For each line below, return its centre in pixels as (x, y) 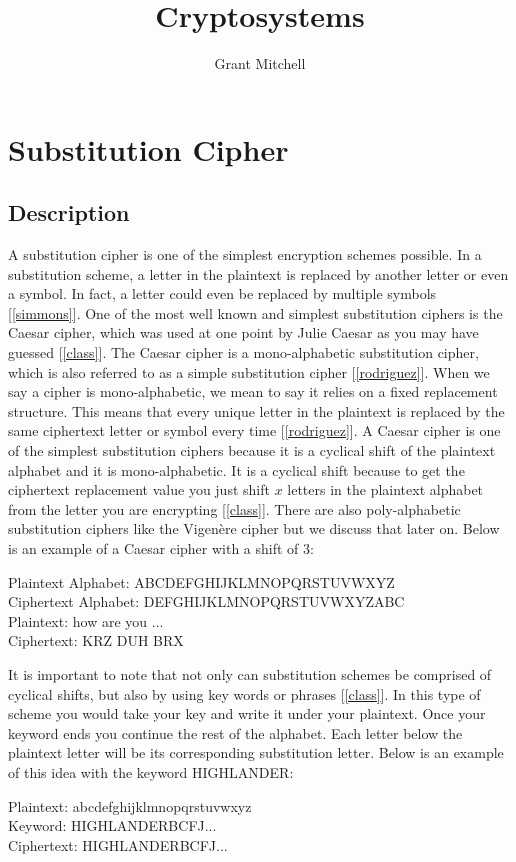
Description (69, 212)
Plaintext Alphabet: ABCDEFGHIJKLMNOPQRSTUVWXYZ (201, 581)
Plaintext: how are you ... (86, 620)
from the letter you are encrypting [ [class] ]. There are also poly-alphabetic (234, 508)
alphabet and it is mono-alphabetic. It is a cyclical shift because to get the (236, 469)
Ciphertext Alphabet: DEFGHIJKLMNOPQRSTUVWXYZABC (206, 601)
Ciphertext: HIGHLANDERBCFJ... (118, 844)
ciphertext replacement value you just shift (139, 489)
